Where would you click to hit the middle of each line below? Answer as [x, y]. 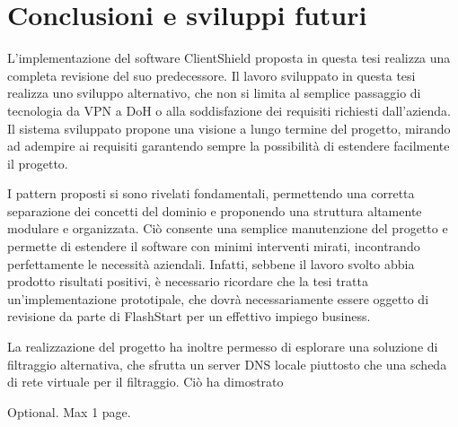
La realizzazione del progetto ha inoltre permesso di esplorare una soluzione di [223, 347]
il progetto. [38, 163]
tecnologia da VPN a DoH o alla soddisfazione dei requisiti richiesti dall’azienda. [229, 110]
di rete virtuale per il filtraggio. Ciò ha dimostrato [145, 382]
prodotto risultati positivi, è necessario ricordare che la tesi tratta [188, 281]
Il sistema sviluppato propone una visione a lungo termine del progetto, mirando [229, 128]
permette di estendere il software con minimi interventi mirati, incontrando [214, 246]
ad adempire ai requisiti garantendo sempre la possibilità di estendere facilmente [229, 146]
